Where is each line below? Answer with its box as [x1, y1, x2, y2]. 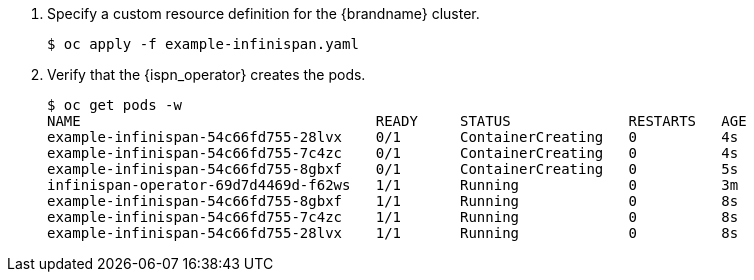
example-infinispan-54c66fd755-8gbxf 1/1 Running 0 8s [47, 193, 739, 209]
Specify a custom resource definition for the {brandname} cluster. [47, 5, 480, 22]
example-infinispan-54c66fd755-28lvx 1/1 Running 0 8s [47, 225, 739, 241]
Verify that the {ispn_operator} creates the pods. [47, 66, 366, 83]
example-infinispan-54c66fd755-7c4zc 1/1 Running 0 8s [47, 209, 739, 225]
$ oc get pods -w [47, 97, 182, 113]
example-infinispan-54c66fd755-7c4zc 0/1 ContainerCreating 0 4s [47, 145, 739, 161]
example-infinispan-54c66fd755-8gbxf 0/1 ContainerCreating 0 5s [47, 161, 739, 177]
